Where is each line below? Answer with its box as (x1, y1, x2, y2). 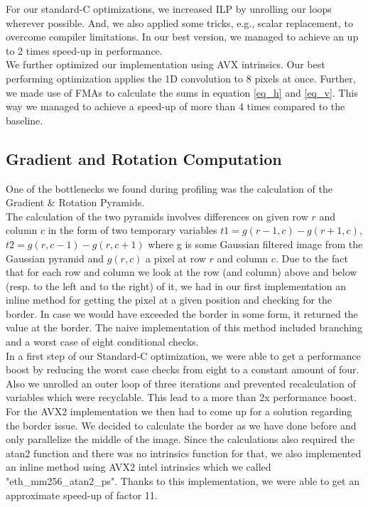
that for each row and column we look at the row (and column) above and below (6, 265, 357, 279)
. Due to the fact (275, 250, 348, 265)
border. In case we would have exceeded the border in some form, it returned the (6, 306, 358, 321)
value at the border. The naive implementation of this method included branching (6, 320, 362, 335)
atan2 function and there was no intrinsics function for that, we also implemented (6, 445, 362, 460)
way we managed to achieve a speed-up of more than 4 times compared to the (6, 99, 345, 114)
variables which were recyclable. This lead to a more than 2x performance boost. (6, 390, 357, 405)
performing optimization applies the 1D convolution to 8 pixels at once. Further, (6, 70, 356, 85)
